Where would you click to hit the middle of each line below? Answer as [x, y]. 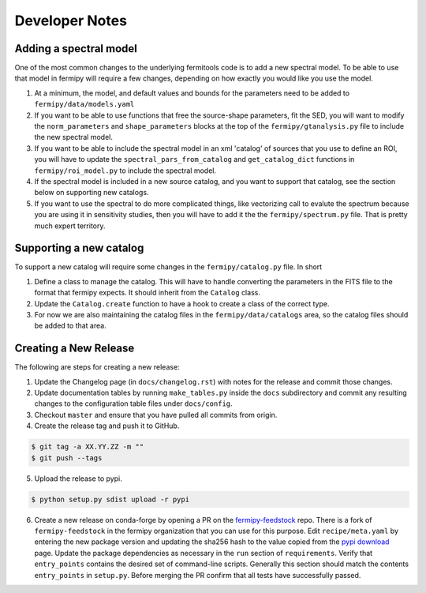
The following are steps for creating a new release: [97, 367]
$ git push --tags [67, 458]
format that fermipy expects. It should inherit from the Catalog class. [147, 293]
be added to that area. [70, 326]
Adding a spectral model [76, 49]
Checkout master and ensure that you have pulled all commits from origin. [156, 415]
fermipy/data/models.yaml [84, 104]
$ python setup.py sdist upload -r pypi [110, 499]
